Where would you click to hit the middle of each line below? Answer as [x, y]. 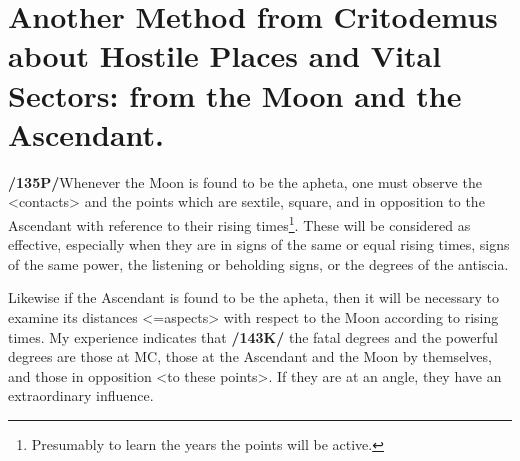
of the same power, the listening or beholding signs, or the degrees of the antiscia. [258, 263]
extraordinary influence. [81, 395]
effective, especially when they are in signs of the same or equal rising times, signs [259, 244]
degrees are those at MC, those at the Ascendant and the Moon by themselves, [250, 356]
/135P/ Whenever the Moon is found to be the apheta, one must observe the [245, 181]
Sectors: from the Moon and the [235, 94]
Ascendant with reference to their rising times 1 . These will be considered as [239, 223]
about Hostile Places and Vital [225, 55]
